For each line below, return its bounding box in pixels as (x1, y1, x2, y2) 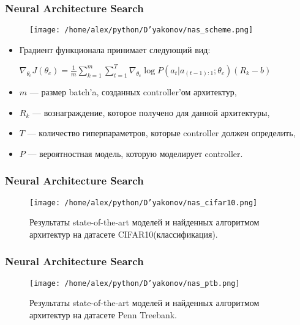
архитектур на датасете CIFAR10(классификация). (29, 227, 218, 240)
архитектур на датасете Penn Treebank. (29, 308, 177, 321)
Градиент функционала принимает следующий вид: (19, 43, 211, 56)
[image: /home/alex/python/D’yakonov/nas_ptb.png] (29, 279, 240, 288)
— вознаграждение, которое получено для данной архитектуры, (32, 106, 270, 119)
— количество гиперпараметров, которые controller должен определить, (27, 126, 296, 139)
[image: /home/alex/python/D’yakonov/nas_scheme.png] (29, 26, 253, 35)
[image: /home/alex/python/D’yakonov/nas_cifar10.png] (29, 198, 258, 207)
